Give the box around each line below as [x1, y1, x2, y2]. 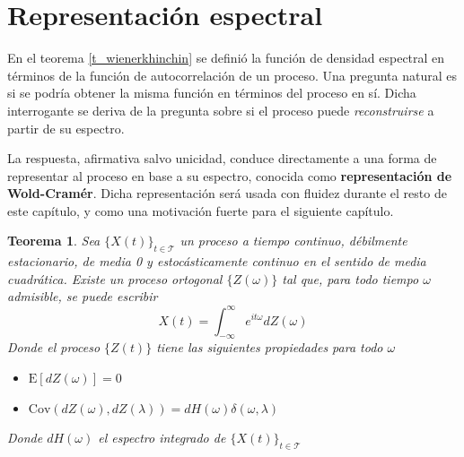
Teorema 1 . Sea [7, 231, 101, 250]
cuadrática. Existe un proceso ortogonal [7, 269, 223, 288]
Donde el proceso [7, 338, 101, 357]
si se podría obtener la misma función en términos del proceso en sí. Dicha [7, 83, 416, 102]
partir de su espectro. [7, 118, 125, 137]
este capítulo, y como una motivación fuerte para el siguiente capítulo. [7, 201, 394, 220]
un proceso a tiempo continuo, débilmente [179, 231, 407, 250]
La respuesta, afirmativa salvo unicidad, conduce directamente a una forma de [7, 149, 437, 168]
